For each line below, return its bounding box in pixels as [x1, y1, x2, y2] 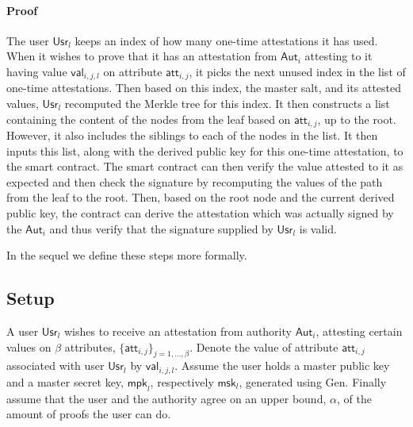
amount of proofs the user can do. [6, 406, 171, 422]
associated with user [6, 357, 105, 374]
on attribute [103, 63, 163, 79]
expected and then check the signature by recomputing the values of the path [6, 173, 383, 190]
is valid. [299, 220, 337, 237]
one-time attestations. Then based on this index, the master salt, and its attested [6, 79, 402, 96]
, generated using [239, 373, 322, 390]
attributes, [64, 338, 116, 355]
